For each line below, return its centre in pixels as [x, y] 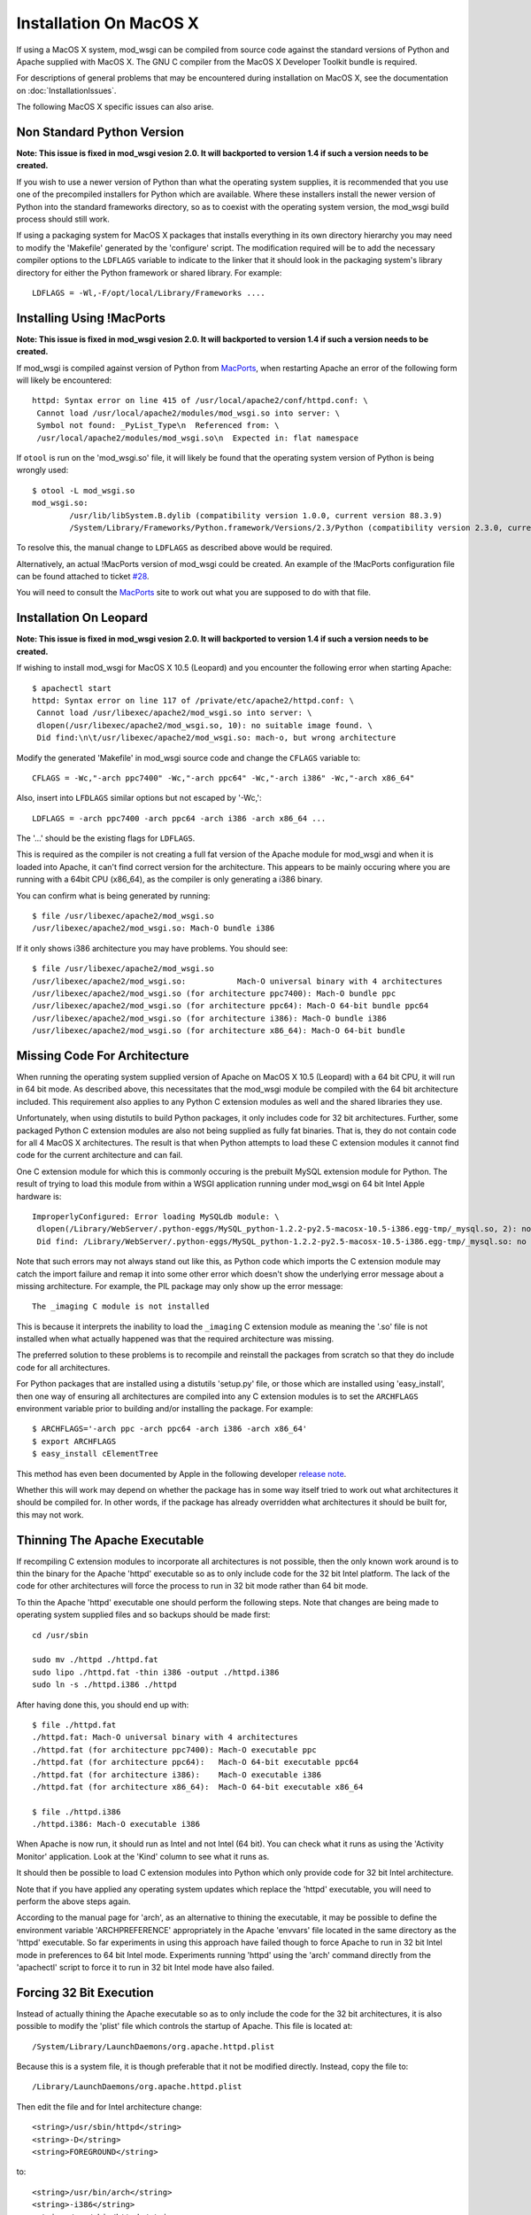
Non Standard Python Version [100, 132]
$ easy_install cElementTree [95, 1454]
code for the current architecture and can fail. [100, 1155]
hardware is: [39, 1196]
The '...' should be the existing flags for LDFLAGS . [106, 838]
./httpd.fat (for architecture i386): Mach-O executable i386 [177, 1775]
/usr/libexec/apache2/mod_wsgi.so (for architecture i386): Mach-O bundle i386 [209, 1018]
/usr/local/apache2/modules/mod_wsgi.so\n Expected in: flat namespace [198, 438]
